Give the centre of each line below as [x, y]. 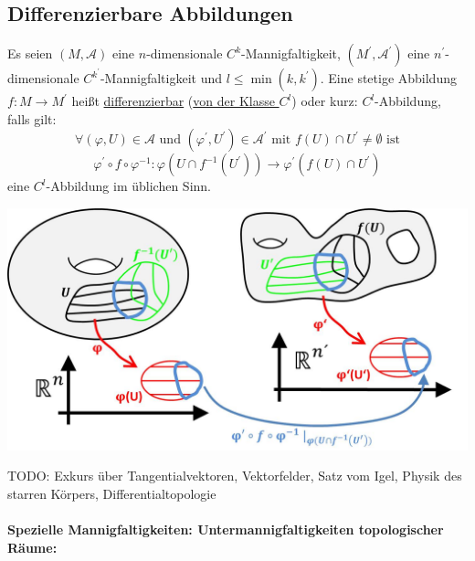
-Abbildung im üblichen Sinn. [129, 186]
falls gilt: [32, 118]
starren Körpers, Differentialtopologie [112, 494]
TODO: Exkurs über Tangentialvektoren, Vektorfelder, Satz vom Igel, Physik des [235, 476]
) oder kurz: [325, 101]
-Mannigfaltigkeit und [161, 78]
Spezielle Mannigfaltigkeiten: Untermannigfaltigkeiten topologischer [226, 529]
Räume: [32, 547]
